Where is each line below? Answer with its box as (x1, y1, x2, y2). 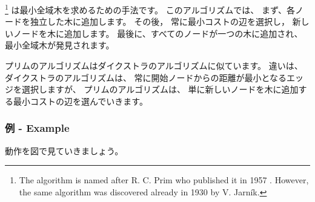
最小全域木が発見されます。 (5, 39, 114, 51)
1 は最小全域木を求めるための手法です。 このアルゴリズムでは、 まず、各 (5, 2, 296, 16)
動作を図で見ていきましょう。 (5, 144, 124, 157)
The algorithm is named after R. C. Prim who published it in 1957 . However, (19, 174, 309, 186)
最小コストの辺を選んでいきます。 (13, 94, 148, 107)
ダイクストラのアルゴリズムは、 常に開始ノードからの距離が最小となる (5, 71, 287, 83)
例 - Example (5, 120, 70, 135)
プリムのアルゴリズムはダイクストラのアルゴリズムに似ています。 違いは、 (5, 59, 303, 72)
